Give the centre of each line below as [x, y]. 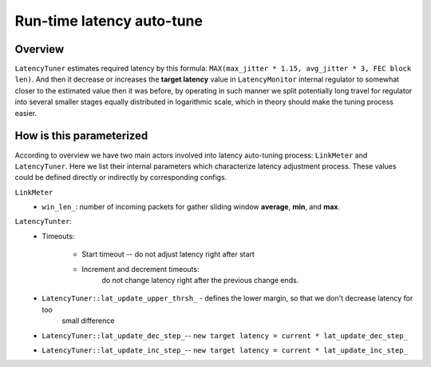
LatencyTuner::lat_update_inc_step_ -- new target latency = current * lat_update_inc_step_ [225, 350]
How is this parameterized [81, 136]
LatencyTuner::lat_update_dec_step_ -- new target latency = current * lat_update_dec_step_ [225, 335]
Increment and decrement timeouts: [140, 269]
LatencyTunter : [43, 221]
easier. [26, 113]
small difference [88, 321]
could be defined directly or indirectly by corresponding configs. [121, 178]
